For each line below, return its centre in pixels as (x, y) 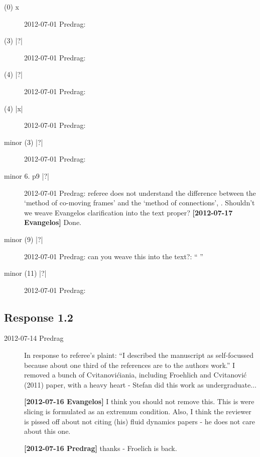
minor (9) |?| (24, 239)
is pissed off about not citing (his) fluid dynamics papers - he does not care (140, 421)
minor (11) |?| (25, 273)
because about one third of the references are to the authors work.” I (130, 365)
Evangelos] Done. (53, 222)
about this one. (47, 431)
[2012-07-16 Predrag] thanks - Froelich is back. (101, 448)
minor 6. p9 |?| (27, 175)
